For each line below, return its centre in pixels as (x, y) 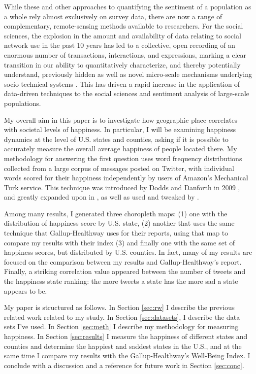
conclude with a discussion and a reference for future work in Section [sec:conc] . (124, 365)
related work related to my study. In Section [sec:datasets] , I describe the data (122, 317)
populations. (23, 103)
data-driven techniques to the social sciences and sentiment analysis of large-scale (127, 93)
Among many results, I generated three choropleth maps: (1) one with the (116, 213)
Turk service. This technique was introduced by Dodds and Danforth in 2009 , (122, 187)
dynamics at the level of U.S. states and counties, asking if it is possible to (116, 139)
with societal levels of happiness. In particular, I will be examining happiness (120, 129)
